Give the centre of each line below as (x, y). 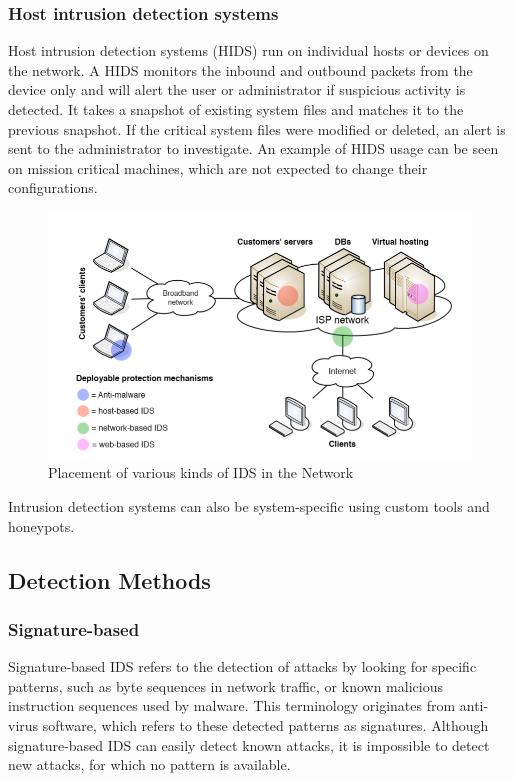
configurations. (53, 187)
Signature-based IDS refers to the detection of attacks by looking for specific (242, 666)
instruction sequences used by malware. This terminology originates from (232, 705)
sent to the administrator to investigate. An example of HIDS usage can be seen (253, 148)
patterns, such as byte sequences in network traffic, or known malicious (225, 685)
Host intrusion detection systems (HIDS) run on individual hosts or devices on (248, 50)
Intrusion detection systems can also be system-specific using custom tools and (249, 506)
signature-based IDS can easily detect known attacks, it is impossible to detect (249, 744)
